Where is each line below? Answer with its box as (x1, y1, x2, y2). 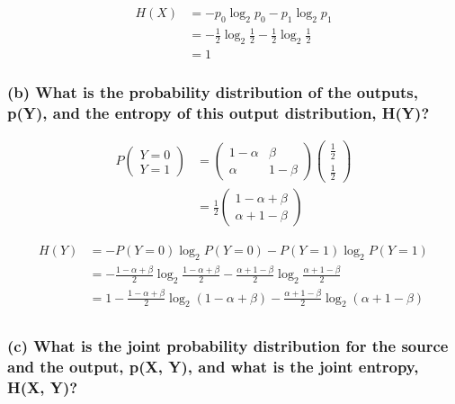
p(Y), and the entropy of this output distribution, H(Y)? (7, 102, 430, 124)
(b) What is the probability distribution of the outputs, (7, 81, 418, 103)
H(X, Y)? (7, 376, 78, 399)
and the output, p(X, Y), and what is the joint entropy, (7, 355, 419, 378)
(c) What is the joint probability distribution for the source (7, 335, 449, 357)
